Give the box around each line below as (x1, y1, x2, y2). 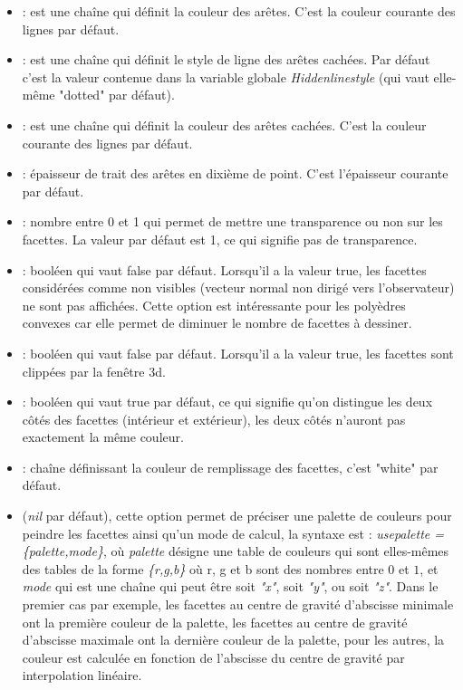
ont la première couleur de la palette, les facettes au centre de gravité (22, 612, 408, 631)
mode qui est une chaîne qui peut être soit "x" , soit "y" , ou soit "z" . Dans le (22, 577, 439, 596)
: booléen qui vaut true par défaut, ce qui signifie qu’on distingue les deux (22, 392, 433, 411)
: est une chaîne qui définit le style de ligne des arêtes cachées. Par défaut (22, 50, 430, 69)
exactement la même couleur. (22, 427, 184, 446)
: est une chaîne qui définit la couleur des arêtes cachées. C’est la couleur (22, 115, 427, 134)
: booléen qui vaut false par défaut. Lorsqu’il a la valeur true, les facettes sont (22, 343, 454, 362)
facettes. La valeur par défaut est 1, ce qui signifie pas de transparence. (22, 229, 418, 248)
